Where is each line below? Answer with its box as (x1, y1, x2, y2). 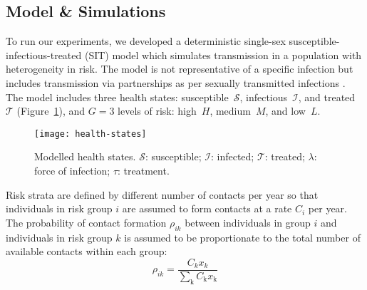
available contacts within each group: (6, 244, 167, 259)
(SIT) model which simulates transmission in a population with (84, 47, 362, 62)
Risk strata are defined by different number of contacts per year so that (6, 187, 319, 202)
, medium (210, 103, 251, 118)
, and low (265, 103, 306, 118)
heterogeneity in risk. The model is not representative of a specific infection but (6, 61, 353, 76)
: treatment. (118, 163, 170, 178)
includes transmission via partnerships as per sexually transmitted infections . (6, 75, 346, 90)
